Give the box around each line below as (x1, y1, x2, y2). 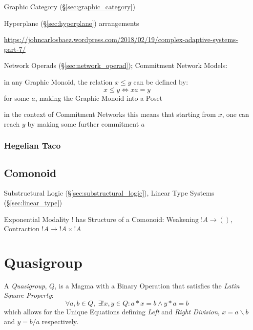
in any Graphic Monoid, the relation (4, 76, 113, 87)
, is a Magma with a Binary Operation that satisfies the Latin (54, 280, 240, 290)
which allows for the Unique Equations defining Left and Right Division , (4, 307, 220, 317)
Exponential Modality (4, 214, 69, 224)
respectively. (42, 316, 79, 326)
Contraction (4, 223, 40, 234)
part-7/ (4, 44, 26, 54)
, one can (222, 109, 249, 119)
